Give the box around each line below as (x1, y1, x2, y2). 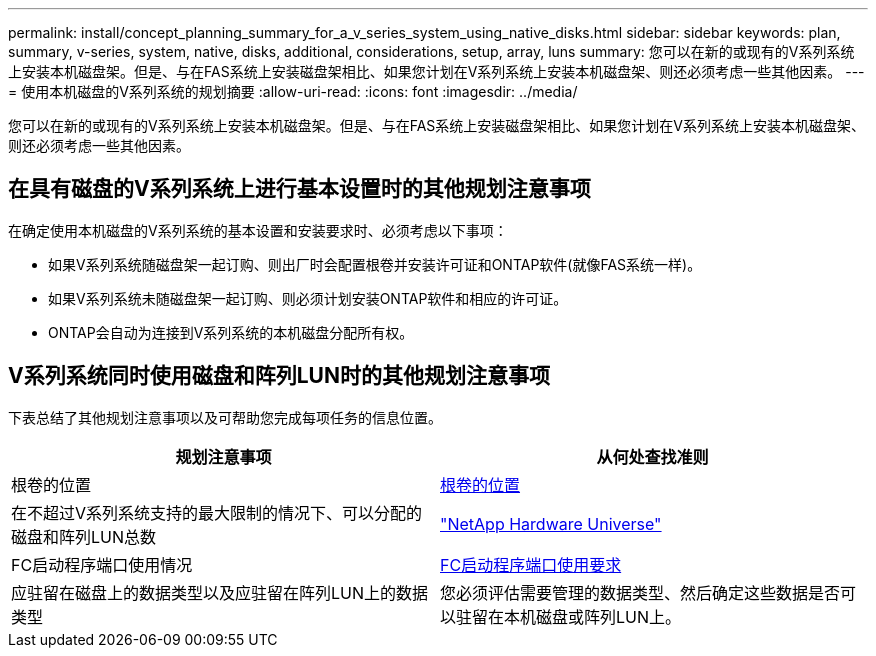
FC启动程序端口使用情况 (11, 554, 193, 575)
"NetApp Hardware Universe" (440, 513, 662, 534)
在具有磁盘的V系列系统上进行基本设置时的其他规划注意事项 (8, 176, 591, 202)
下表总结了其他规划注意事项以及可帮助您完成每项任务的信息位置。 (8, 408, 442, 426)
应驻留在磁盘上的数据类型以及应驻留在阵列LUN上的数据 (11, 582, 429, 603)
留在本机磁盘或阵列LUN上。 (472, 606, 682, 627)
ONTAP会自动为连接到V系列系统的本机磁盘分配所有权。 (48, 323, 414, 341)
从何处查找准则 (596, 446, 709, 467)
